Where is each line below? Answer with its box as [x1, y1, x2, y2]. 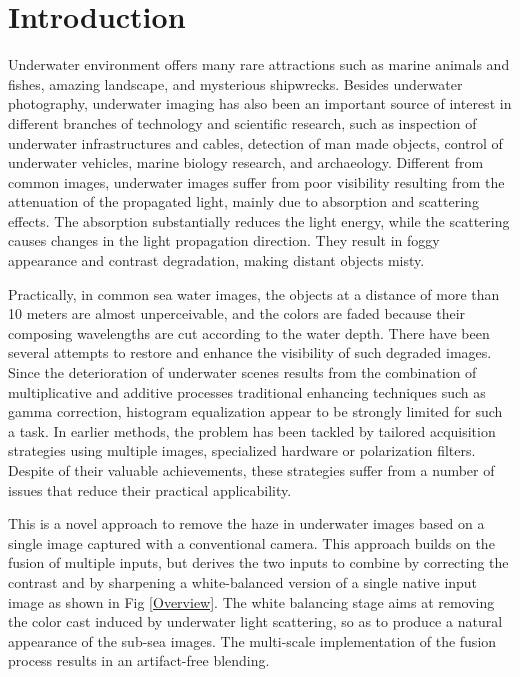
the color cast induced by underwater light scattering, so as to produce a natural [8, 611, 503, 632]
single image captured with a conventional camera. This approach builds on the [8, 532, 495, 553]
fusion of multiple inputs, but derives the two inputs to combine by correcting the [8, 552, 509, 573]
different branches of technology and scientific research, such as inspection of [8, 112, 477, 133]
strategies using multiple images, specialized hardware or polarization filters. [8, 440, 476, 461]
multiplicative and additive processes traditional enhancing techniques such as [8, 381, 486, 402]
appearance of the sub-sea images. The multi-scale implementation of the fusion [8, 630, 497, 651]
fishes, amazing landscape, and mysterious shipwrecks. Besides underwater [8, 73, 463, 94]
